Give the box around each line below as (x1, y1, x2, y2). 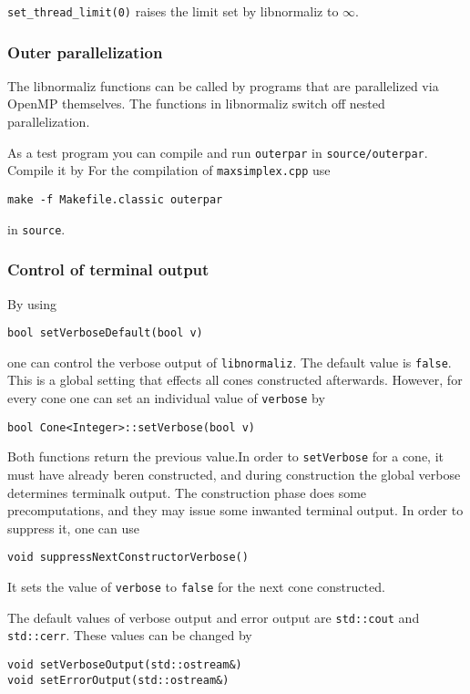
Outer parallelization (7, 40, 163, 63)
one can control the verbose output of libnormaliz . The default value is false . (7, 352, 452, 371)
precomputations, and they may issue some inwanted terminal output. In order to (7, 501, 464, 520)
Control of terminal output (7, 258, 209, 281)
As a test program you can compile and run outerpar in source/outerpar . (7, 142, 428, 161)
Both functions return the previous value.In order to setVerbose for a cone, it (7, 447, 444, 466)
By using (7, 294, 56, 313)
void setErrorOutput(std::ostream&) (7, 673, 230, 687)
